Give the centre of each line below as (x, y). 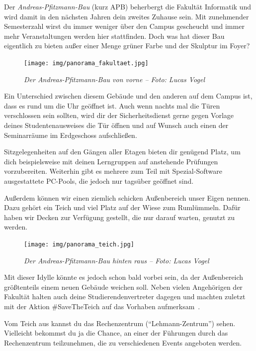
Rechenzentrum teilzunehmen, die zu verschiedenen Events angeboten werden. (123, 342)
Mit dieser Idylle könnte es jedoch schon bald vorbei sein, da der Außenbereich (124, 277)
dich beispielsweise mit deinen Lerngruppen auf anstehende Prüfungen (111, 161)
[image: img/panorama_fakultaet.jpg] (86, 63)
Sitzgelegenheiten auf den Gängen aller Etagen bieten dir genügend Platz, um (122, 152)
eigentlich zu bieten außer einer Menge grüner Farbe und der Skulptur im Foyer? (127, 46)
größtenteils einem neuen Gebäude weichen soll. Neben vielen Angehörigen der (123, 287)
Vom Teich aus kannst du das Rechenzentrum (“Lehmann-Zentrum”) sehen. (120, 323)
